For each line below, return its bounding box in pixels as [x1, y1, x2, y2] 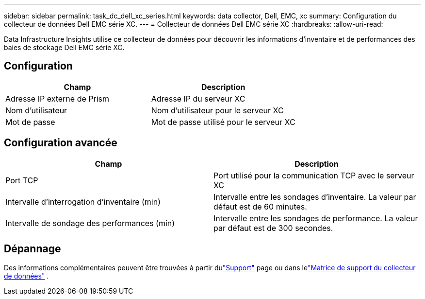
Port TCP [5, 175, 38, 185]
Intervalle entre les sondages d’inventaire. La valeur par [213, 192, 416, 202]
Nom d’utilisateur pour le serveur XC [151, 105, 284, 115]
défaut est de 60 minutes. [213, 201, 307, 211]
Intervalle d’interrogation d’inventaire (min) [5, 196, 161, 207]
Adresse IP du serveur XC [151, 93, 245, 104]
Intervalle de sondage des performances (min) [5, 218, 175, 228]
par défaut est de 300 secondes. [213, 223, 333, 233]
